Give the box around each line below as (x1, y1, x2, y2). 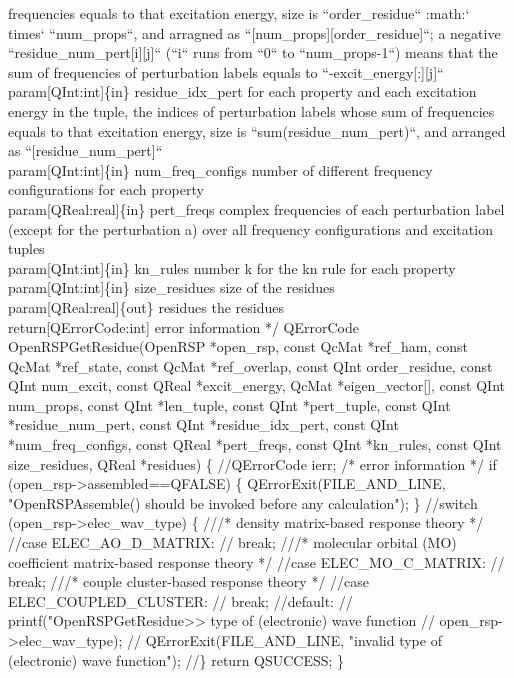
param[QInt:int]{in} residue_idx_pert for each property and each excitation (8, 81, 477, 102)
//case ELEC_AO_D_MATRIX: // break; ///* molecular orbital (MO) (8, 532, 457, 553)
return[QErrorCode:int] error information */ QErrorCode (8, 316, 359, 337)
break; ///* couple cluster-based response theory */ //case (8, 571, 370, 592)
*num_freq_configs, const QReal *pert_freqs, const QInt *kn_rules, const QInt (8, 434, 502, 455)
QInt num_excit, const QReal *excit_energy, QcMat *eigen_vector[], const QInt (8, 375, 506, 396)
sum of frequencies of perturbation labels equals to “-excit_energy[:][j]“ (8, 61, 444, 82)
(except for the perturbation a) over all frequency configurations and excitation (8, 218, 493, 239)
